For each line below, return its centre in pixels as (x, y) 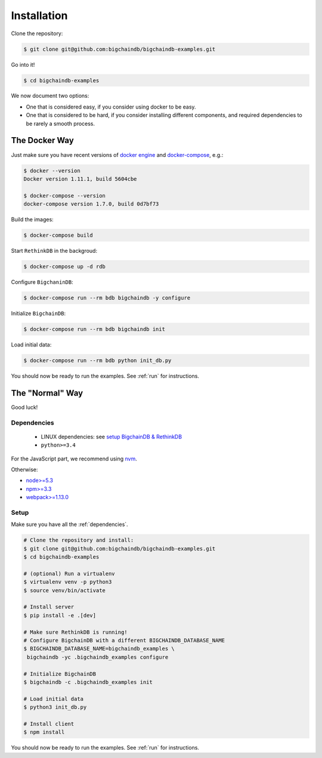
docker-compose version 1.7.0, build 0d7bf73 (91, 204)
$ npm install (44, 732)
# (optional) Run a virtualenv (69, 573)
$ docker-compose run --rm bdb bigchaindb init (94, 329)
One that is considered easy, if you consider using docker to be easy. (111, 107)
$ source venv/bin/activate (64, 590)
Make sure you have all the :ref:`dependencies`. (69, 524)
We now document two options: (50, 96)
